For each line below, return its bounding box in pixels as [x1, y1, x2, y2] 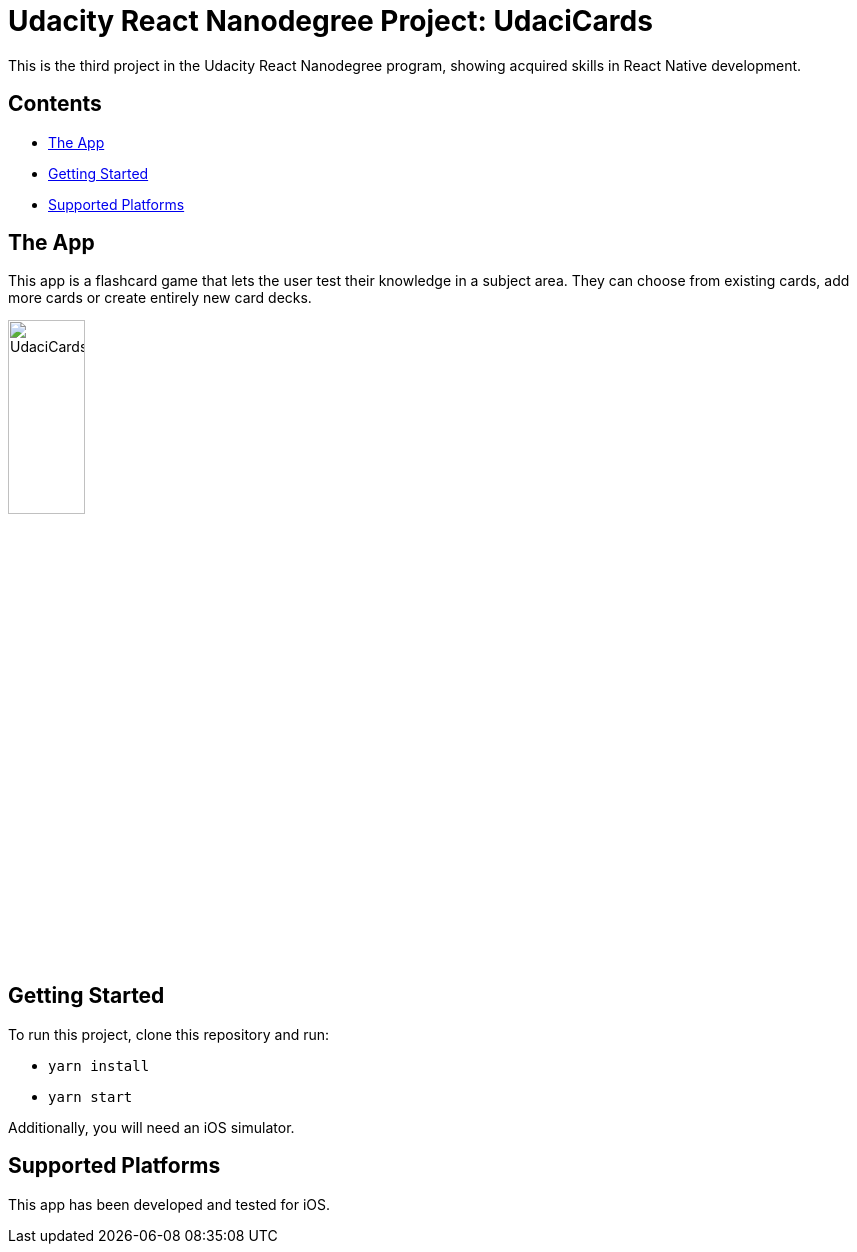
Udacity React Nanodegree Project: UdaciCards [8, 4, 653, 38]
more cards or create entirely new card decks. [8, 289, 312, 307]
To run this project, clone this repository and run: [8, 1025, 330, 1043]
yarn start [48, 1088, 133, 1105]
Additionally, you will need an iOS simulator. [8, 1118, 295, 1136]
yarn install [48, 1057, 150, 1074]
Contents [8, 91, 102, 117]
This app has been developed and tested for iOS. [8, 1195, 331, 1213]
